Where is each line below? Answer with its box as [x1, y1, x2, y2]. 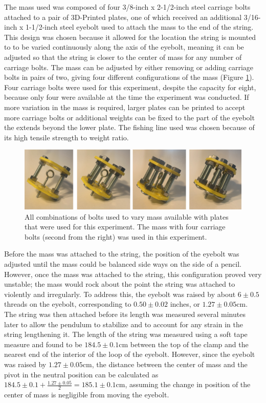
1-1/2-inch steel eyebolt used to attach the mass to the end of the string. [25, 22, 254, 32]
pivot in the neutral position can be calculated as [4, 369, 159, 379]
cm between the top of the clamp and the [119, 338, 249, 349]
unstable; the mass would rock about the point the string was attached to [4, 279, 235, 289]
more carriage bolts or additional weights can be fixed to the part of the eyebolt [4, 112, 255, 122]
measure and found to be [4, 338, 82, 349]
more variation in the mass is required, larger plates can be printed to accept [4, 101, 246, 112]
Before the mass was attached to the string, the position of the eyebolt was [4, 248, 239, 259]
